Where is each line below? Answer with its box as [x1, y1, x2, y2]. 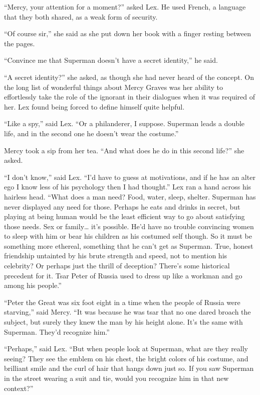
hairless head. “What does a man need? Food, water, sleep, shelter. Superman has [4, 191, 256, 202]
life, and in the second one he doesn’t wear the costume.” [4, 128, 179, 138]
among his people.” [4, 280, 62, 290]
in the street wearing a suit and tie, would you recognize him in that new [4, 373, 229, 383]
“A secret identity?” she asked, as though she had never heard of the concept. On [4, 71, 254, 82]
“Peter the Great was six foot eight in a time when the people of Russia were [4, 297, 240, 307]
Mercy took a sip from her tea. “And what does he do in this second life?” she [4, 145, 244, 155]
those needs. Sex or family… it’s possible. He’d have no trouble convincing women [4, 221, 254, 231]
